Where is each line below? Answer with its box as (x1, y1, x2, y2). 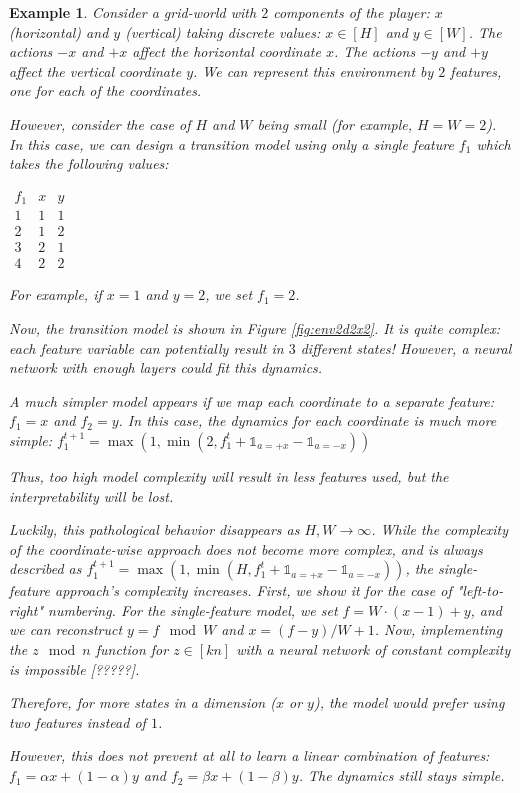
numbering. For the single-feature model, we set (48, 599, 338, 620)
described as (9, 558, 82, 579)
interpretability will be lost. (9, 485, 174, 506)
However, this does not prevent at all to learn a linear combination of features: (9, 745, 490, 766)
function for (95, 639, 169, 660)
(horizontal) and (9, 21, 109, 42)
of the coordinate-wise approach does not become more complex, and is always (9, 538, 483, 559)
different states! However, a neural (300, 337, 512, 358)
